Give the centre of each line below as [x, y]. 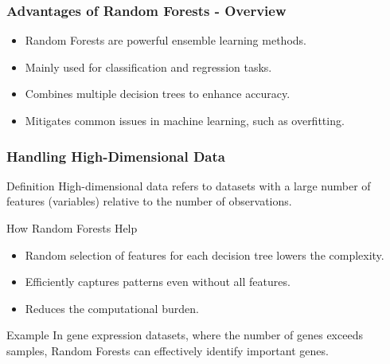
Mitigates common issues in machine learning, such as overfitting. [185, 120]
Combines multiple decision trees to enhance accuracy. [158, 94]
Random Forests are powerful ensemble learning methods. [166, 40]
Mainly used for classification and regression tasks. [148, 67]
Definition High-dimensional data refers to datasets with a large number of [189, 185]
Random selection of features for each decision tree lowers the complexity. [205, 254]
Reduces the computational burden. [112, 308]
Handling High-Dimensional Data [116, 156]
